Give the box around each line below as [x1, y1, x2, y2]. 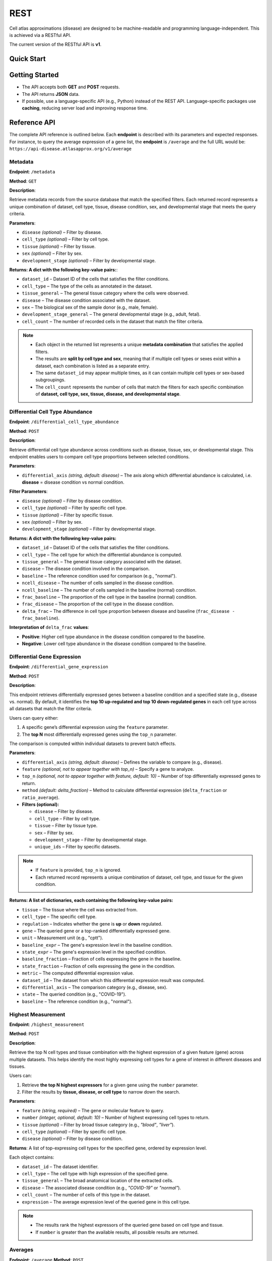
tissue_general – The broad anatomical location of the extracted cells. [22, 1178, 174, 1184]
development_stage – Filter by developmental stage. [34, 837, 148, 842]
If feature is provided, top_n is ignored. [35, 867, 122, 873]
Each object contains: [9, 1154, 54, 1160]
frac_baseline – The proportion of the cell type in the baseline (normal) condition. [22, 594, 197, 600]
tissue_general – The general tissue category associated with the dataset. [22, 558, 182, 564]
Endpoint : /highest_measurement [9, 1021, 85, 1027]
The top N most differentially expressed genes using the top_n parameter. [22, 731, 177, 737]
